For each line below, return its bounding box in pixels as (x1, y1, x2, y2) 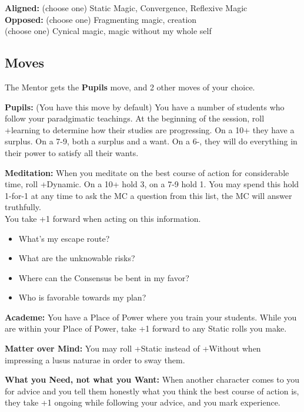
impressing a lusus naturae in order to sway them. (5, 353, 185, 366)
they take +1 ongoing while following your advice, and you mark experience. (5, 396, 280, 408)
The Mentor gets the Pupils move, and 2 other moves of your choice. (5, 80, 255, 93)
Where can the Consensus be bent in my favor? (18, 271, 189, 283)
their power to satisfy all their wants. (5, 146, 139, 158)
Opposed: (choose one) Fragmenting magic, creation (5, 13, 197, 25)
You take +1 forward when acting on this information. (5, 212, 201, 224)
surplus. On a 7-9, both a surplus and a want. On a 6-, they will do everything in (5, 135, 298, 147)
